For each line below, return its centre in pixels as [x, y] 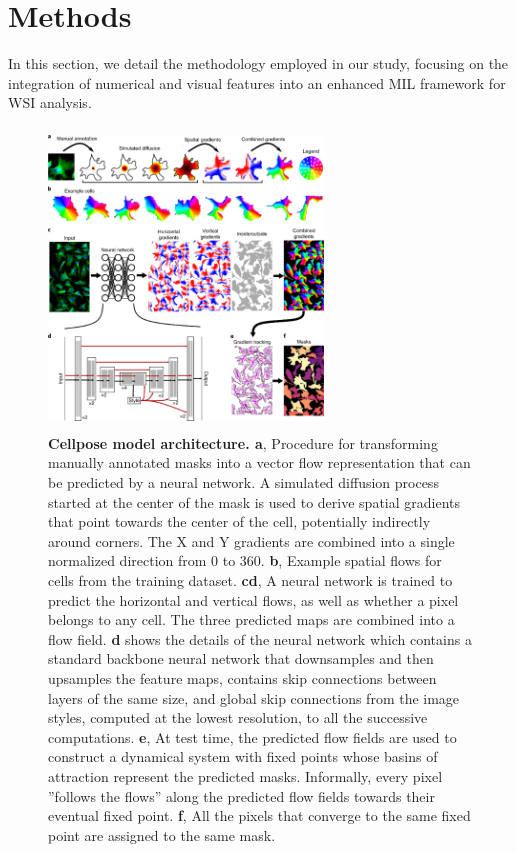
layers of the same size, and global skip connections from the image [254, 697]
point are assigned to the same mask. [162, 834]
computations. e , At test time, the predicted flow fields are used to [252, 736]
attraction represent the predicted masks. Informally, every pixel [245, 775]
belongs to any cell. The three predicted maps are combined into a [251, 619]
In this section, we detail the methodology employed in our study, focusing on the [258, 63]
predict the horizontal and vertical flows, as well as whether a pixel [253, 599]
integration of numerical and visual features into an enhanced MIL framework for [257, 82]
